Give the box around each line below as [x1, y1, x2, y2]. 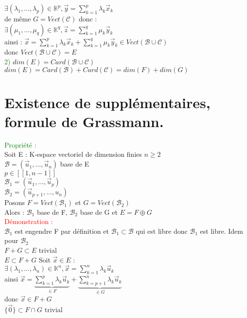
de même [4, 14, 31, 23]
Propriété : [4, 139, 36, 150]
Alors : [4, 206, 24, 217]
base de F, [36, 206, 68, 217]
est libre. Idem [200, 225, 243, 236]
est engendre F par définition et [15, 225, 109, 236]
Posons [4, 197, 25, 207]
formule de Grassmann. [4, 111, 164, 131]
